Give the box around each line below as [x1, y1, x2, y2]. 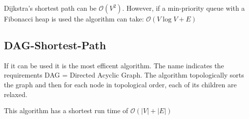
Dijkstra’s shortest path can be [4, 3, 97, 13]
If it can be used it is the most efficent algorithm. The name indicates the [4, 60, 224, 70]
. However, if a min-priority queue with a [122, 3, 245, 13]
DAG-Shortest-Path [4, 37, 106, 52]
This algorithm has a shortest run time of [4, 105, 128, 116]
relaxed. [4, 89, 27, 99]
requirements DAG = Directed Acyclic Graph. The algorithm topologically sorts [4, 70, 244, 80]
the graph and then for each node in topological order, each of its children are [4, 79, 237, 89]
